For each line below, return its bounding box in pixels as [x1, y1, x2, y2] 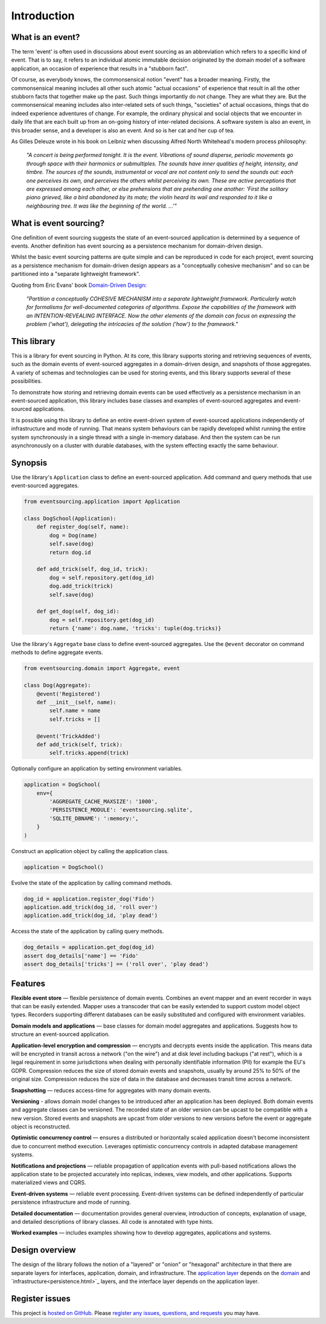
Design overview [11, 1245, 76, 1255]
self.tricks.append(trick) [49, 749, 129, 756]
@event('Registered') [36, 690, 101, 697]
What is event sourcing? [11, 218, 105, 228]
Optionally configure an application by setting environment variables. [11, 765, 183, 772]
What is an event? [11, 32, 80, 42]
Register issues [11, 1293, 71, 1303]
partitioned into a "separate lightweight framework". [11, 270, 141, 278]
